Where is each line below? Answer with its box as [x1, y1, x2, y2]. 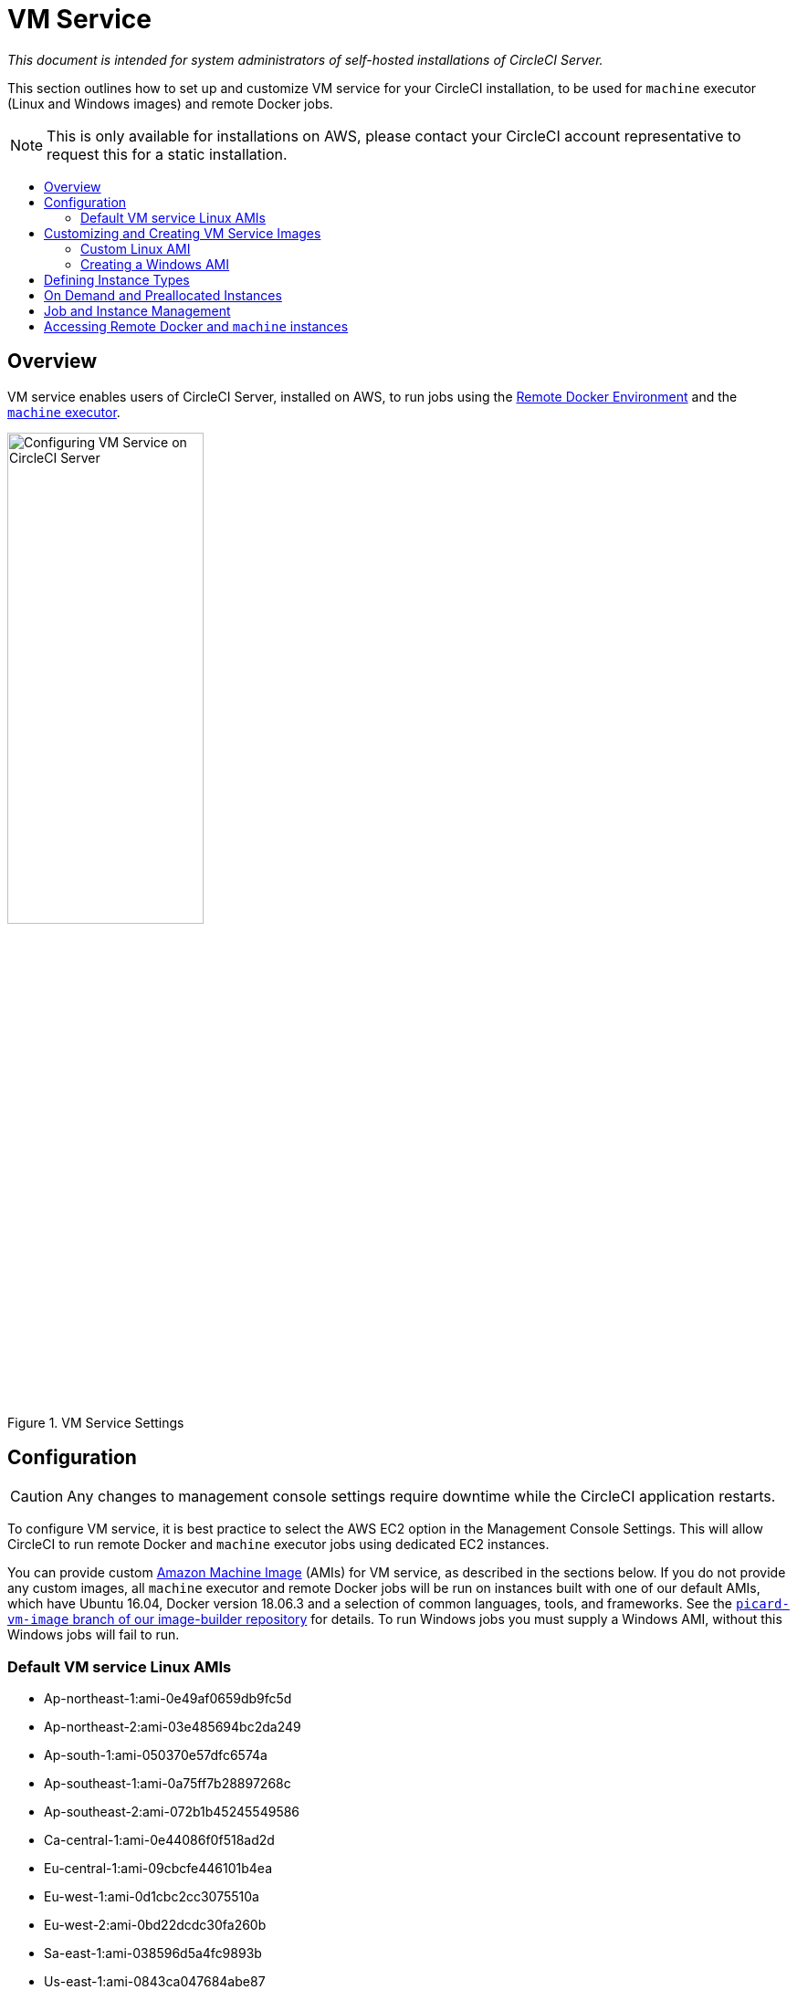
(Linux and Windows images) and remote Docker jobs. [7, 95, 333, 111]
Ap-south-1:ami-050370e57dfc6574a [44, 1747, 267, 1764]
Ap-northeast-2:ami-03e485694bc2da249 [44, 1719, 301, 1735]
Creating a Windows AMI [80, 256, 230, 272]
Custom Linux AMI [80, 240, 191, 257]
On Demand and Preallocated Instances [44, 287, 282, 303]
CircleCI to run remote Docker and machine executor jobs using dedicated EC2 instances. [7, 1536, 550, 1553]
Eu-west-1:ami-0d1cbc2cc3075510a [44, 1889, 259, 1905]
